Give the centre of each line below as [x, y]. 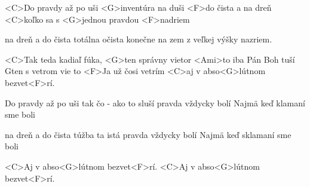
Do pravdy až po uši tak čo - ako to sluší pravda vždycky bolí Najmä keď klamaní [155, 102]
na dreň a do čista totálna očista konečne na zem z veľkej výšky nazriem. [139, 39]
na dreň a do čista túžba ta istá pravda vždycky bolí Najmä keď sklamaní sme [148, 134]
